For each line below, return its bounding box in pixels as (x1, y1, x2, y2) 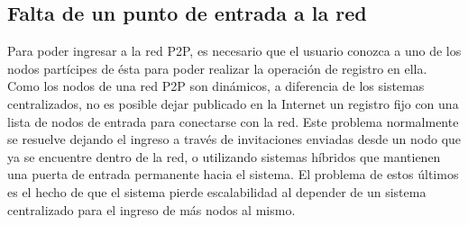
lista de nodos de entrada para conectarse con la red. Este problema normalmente (7, 112, 459, 130)
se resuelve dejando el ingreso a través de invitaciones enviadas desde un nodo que (7, 130, 462, 148)
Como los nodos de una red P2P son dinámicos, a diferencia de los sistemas (7, 76, 425, 95)
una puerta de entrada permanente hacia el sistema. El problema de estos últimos (7, 165, 459, 184)
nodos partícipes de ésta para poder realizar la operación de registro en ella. (7, 58, 427, 77)
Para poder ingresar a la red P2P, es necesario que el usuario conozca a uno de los (7, 41, 462, 60)
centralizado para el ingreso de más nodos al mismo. (7, 200, 296, 219)
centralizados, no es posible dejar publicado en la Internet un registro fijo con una (7, 94, 459, 112)
